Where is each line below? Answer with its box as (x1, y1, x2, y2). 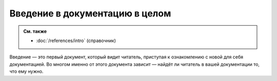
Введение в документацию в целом (9, 8, 171, 19)
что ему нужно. (9, 68, 44, 74)
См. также (23, 28, 47, 34)
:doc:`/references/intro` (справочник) (36, 37, 116, 44)
